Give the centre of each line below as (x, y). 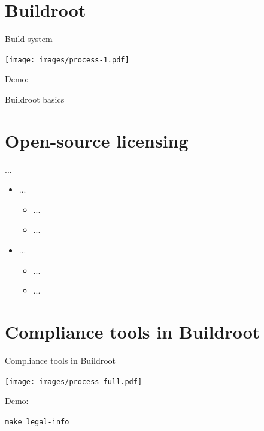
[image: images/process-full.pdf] (74, 381)
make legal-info (37, 422)
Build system (29, 39)
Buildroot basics (35, 99)
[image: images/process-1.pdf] (67, 60)
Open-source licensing (97, 140)
